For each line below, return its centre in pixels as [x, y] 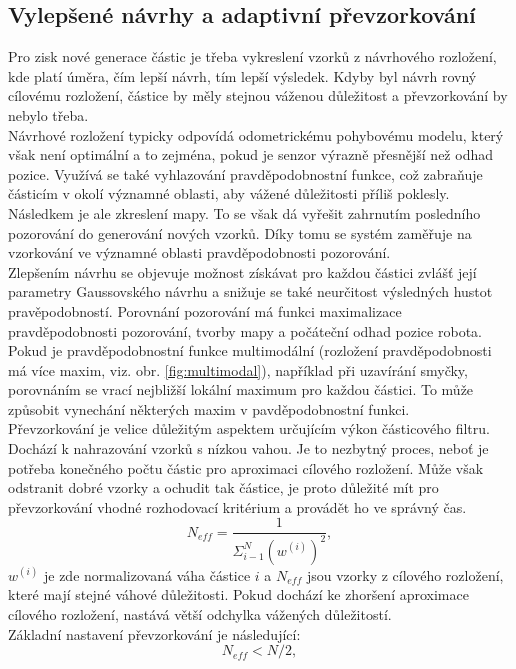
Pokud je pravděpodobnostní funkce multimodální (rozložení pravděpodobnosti [250, 350]
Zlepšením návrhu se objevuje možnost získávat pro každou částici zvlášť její [242, 271]
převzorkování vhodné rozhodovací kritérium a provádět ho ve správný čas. [237, 506]
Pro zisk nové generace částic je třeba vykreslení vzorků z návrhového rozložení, [252, 56]
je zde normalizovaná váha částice [147, 574]
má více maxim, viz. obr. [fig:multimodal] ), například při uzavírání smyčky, [238, 369]
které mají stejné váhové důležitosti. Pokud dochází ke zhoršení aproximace [238, 594]
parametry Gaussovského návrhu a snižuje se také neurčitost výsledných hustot [250, 291]
